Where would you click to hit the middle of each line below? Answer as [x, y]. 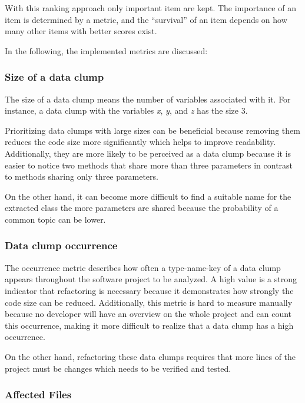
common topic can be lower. [55, 219]
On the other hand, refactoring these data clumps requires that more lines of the [150, 356]
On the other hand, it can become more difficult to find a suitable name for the [148, 196]
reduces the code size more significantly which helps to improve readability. [140, 142]
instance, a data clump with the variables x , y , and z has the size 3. [126, 110]
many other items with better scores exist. [81, 31]
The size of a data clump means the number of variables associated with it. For [148, 99]
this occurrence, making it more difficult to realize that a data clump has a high [149, 325]
